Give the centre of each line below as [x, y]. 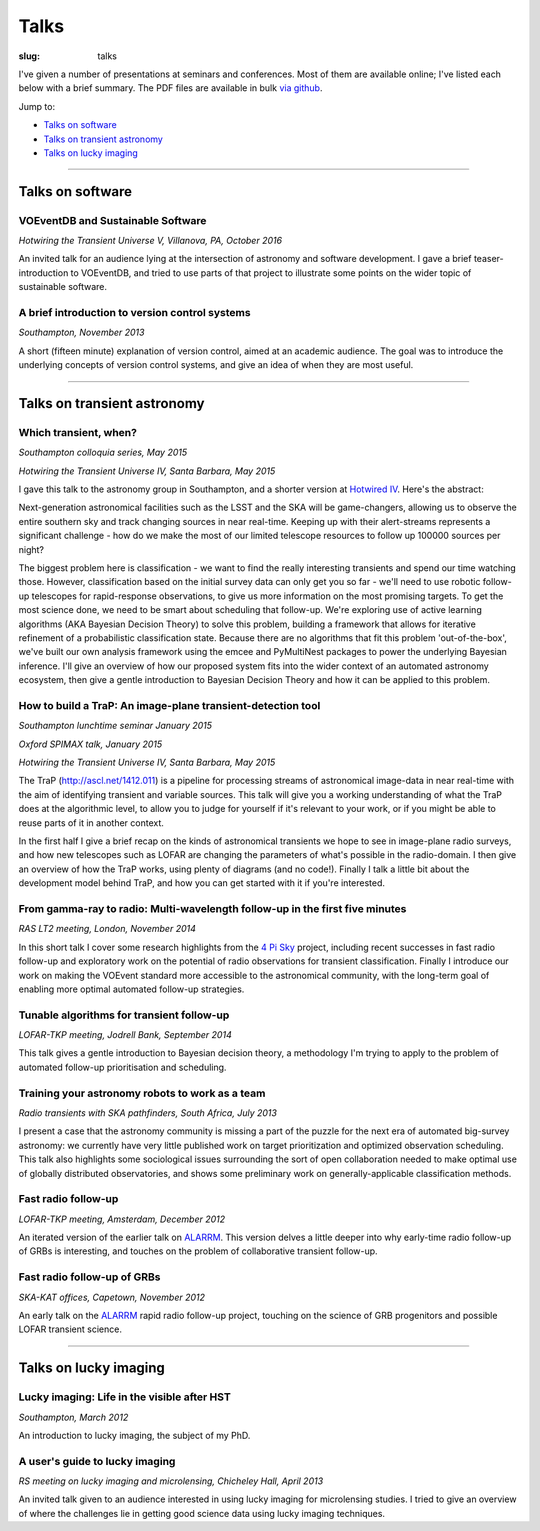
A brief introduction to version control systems [134, 312]
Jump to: [36, 106]
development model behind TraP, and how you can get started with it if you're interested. [201, 883]
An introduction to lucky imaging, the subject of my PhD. [134, 1435]
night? [31, 549]
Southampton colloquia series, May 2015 [103, 452]
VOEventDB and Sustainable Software [112, 220]
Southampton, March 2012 [73, 1417]
